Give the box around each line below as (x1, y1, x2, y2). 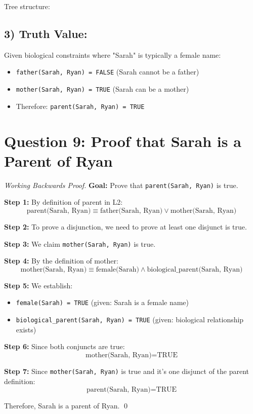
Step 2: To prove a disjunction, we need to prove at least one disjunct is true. (4, 221, 247, 232)
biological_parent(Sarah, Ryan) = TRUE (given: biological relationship (16, 314, 244, 325)
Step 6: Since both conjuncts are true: (4, 341, 125, 352)
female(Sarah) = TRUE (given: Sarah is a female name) (16, 297, 189, 308)
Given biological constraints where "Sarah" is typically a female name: (4, 49, 221, 60)
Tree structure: (4, 1, 50, 11)
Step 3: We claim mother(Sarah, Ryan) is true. (4, 238, 156, 249)
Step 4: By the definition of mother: (4, 255, 118, 266)
